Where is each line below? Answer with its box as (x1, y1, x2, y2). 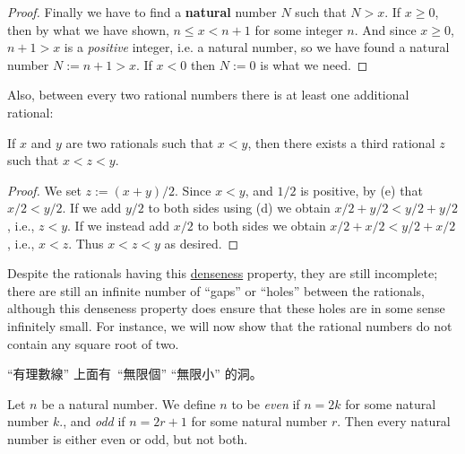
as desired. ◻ (164, 233, 239, 252)
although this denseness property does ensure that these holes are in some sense (7, 299, 445, 318)
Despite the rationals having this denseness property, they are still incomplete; (7, 264, 438, 283)
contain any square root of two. (7, 334, 179, 353)
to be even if (231, 394, 300, 413)
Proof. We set (7, 180, 82, 199)
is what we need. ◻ (260, 55, 368, 74)
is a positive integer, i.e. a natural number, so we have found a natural (64, 38, 450, 57)
